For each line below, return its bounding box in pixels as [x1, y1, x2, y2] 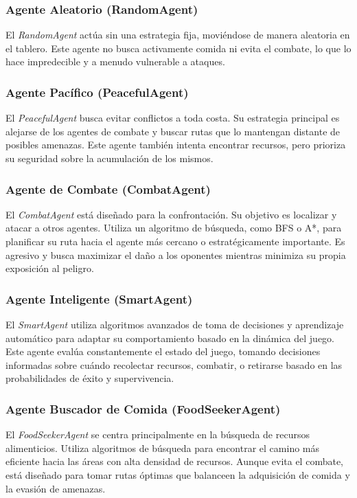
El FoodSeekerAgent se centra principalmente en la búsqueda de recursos [5, 427, 310, 442]
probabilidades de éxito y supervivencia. [5, 371, 174, 385]
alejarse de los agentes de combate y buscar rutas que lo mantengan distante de [5, 124, 341, 138]
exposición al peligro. [5, 261, 94, 275]
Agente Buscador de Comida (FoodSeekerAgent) [5, 400, 281, 417]
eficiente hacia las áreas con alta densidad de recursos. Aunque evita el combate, [5, 454, 343, 468]
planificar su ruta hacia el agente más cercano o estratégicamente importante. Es [5, 234, 345, 248]
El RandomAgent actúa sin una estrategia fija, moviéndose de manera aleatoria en [5, 27, 350, 42]
